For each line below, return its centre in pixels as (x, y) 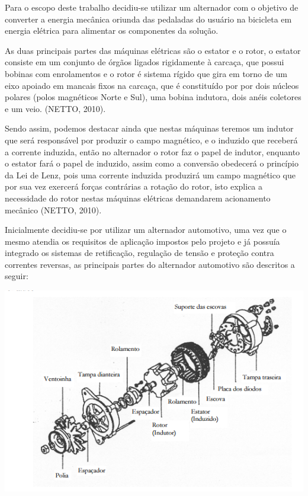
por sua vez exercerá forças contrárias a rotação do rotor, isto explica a (134, 186)
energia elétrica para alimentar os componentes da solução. (112, 31)
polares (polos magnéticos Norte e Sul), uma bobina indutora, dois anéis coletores (153, 97)
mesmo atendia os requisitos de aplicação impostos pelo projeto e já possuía (142, 241)
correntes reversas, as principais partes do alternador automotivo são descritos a (150, 264)
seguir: (17, 276)
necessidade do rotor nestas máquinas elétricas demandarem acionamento (138, 198)
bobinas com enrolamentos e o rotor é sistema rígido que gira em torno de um (146, 73)
